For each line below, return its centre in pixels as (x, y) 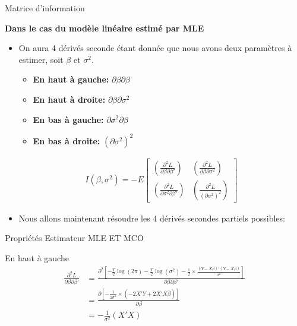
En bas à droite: (67, 140)
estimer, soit (41, 59)
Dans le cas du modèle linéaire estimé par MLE (105, 28)
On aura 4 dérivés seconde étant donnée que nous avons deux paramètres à (155, 48)
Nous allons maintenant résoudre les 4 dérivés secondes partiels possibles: (152, 218)
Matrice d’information (45, 8)
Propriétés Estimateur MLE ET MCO (74, 238)
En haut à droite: (69, 99)
